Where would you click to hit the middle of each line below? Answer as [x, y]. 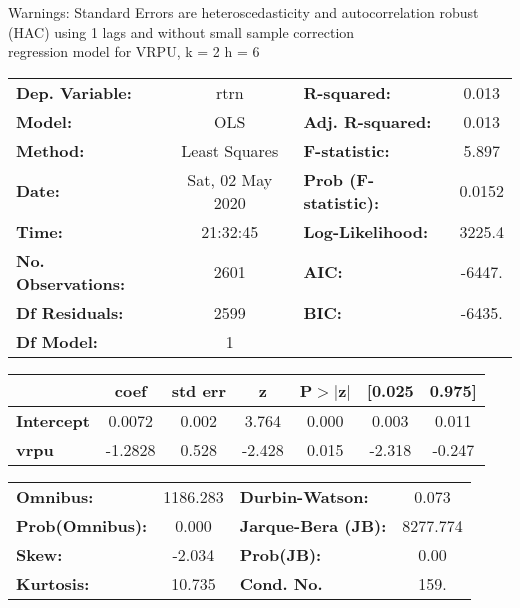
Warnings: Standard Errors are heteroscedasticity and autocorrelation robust [243, 12]
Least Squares [230, 150]
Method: [50, 150]
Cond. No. [281, 583]
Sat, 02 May [230, 179]
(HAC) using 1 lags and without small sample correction [181, 31]
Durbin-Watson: [304, 496]
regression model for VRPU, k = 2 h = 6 [134, 51]
